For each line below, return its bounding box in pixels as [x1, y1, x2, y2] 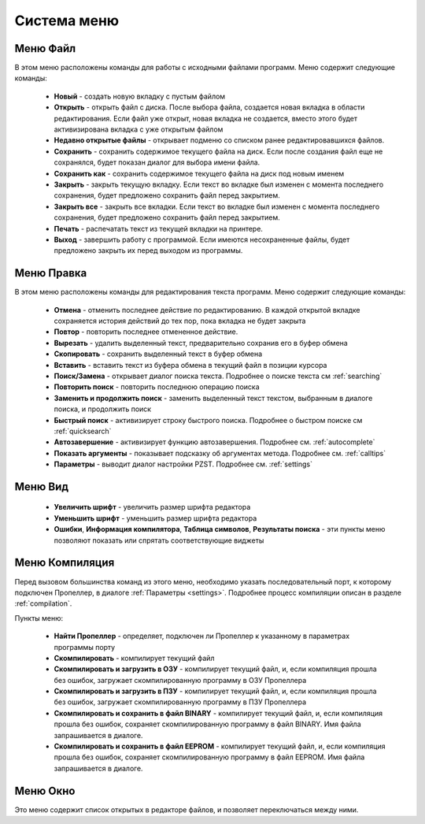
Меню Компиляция [14, 556, 115, 570]
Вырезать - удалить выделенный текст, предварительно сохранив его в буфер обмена [54, 338, 348, 347]
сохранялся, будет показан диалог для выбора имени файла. [54, 158, 261, 167]
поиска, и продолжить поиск [54, 404, 152, 414]
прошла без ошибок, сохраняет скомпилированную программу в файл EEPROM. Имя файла [54, 752, 365, 762]
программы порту [54, 642, 116, 651]
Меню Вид [14, 480, 69, 493]
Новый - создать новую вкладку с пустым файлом [54, 91, 226, 101]
